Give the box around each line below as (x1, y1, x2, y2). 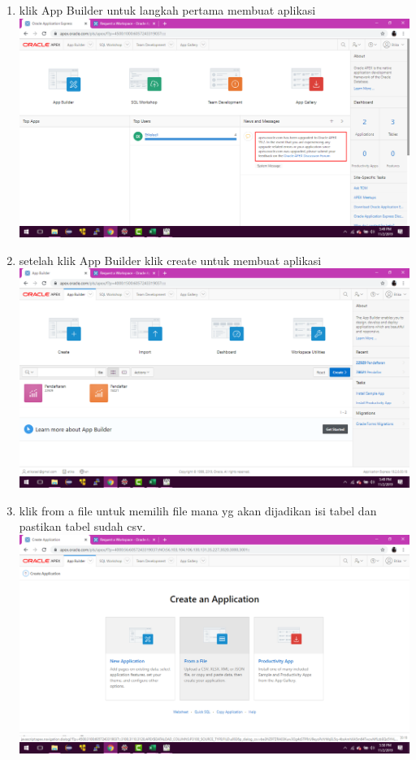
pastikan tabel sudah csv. (19, 518, 146, 535)
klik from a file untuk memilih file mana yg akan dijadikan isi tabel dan (19, 502, 377, 519)
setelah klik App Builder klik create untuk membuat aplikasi (19, 251, 322, 268)
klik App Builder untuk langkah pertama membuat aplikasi (19, 2, 316, 18)
